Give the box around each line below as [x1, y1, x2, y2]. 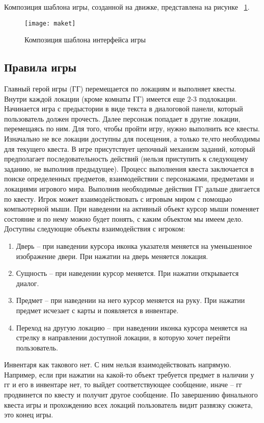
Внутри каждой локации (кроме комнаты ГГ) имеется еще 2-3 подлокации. [4, 93, 237, 104]
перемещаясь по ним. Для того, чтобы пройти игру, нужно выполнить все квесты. [4, 123, 260, 134]
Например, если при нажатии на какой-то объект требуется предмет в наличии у [4, 369, 254, 380]
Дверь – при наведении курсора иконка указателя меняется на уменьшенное [16, 240, 252, 251]
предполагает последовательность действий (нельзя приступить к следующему [4, 153, 248, 164]
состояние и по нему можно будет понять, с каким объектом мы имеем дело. [4, 213, 243, 224]
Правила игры [4, 59, 76, 75]
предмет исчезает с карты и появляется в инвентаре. [16, 304, 179, 315]
